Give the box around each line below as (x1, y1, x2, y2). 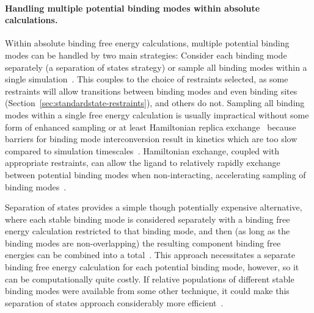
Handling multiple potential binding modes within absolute (5, 1, 260, 14)
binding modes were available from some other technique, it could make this (5, 284, 290, 297)
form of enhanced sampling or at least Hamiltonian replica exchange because (5, 120, 296, 133)
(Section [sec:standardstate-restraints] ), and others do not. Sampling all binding (5, 96, 305, 109)
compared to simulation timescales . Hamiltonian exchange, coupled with (5, 144, 280, 157)
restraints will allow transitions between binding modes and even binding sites (5, 84, 298, 97)
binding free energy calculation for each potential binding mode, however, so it (5, 261, 299, 273)
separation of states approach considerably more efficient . (5, 296, 224, 309)
